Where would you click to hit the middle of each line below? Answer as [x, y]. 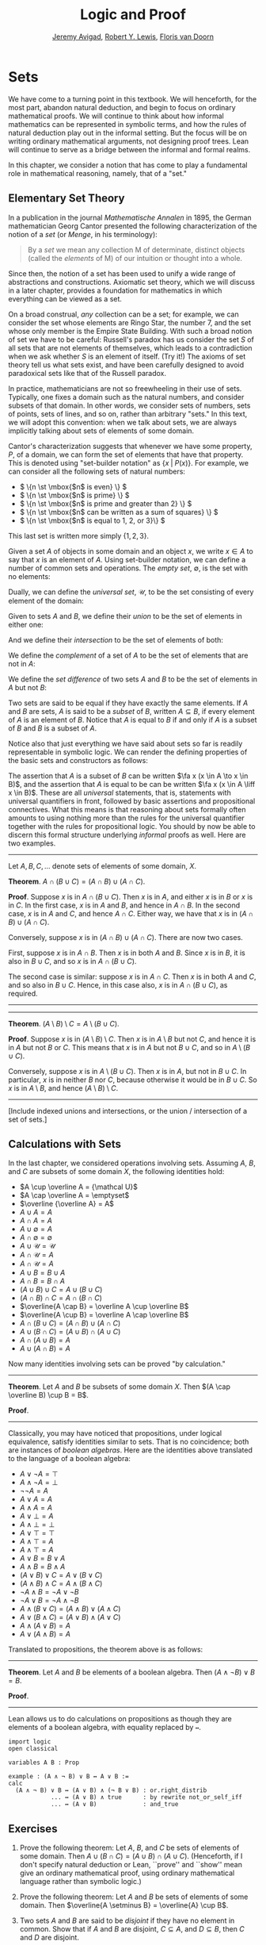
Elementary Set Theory [66, 199]
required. [23, 993]
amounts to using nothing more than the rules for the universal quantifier [127, 818]
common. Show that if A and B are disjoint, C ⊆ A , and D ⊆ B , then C [132, 1929]
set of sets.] [28, 1119]
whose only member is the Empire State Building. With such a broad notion [130, 331]
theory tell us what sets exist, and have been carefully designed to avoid [126, 364]
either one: [26, 624]
